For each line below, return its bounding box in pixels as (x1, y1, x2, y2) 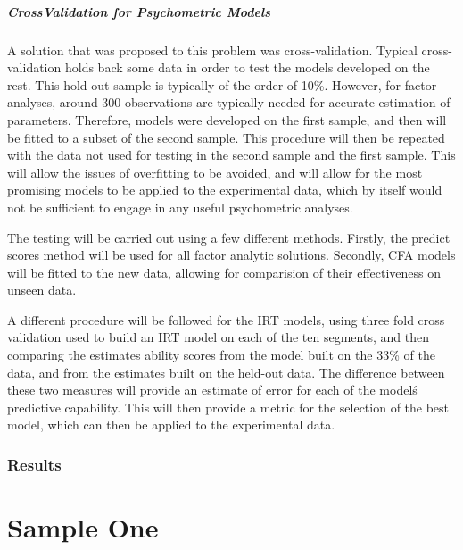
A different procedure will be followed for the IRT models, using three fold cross (7, 310, 445, 329)
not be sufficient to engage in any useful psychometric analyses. (7, 197, 353, 216)
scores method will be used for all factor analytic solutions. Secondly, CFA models (7, 246, 456, 264)
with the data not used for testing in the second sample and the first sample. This (7, 146, 456, 164)
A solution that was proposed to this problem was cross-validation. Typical (7, 40, 418, 59)
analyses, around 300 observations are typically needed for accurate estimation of (7, 93, 451, 112)
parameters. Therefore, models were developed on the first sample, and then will (7, 110, 447, 129)
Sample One (7, 509, 159, 546)
